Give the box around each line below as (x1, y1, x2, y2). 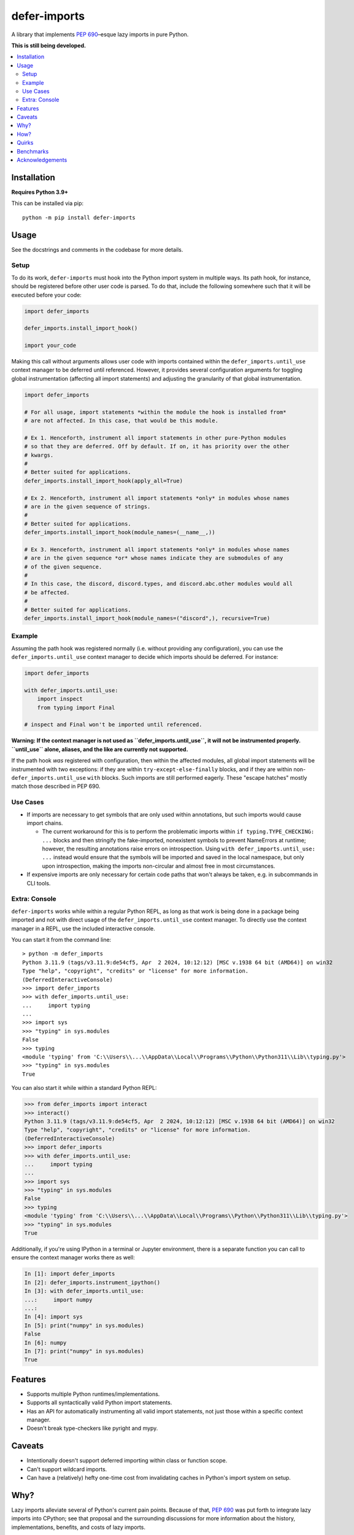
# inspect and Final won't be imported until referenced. (24, 721, 202, 728)
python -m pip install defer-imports (22, 214, 136, 221)
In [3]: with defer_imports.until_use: (24, 1288, 144, 1295)
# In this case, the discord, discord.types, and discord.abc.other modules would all (24, 580, 293, 588)
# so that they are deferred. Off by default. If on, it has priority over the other (24, 443, 290, 450)
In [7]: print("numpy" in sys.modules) (24, 1348, 144, 1354)
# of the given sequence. (24, 563, 102, 570)
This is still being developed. (11, 42, 86, 49)
